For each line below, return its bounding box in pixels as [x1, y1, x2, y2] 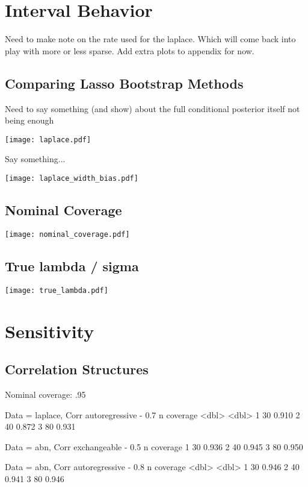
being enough [5, 114, 54, 127]
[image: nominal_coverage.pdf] [5, 230, 130, 239]
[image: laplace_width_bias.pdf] [5, 174, 138, 183]
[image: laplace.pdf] [5, 135, 91, 144]
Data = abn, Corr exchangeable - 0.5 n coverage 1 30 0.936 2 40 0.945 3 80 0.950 [5, 440, 303, 453]
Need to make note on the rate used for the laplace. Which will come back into [5, 33, 296, 45]
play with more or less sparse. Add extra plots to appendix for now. [5, 44, 254, 57]
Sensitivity [5, 318, 94, 343]
